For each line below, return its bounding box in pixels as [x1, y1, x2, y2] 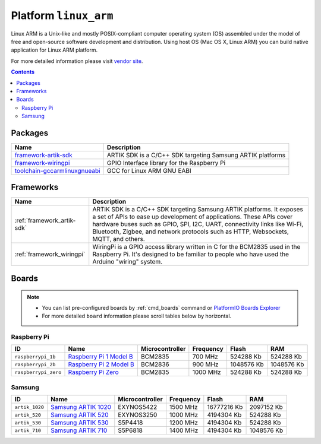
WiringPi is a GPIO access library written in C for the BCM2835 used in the [92, 243, 301, 251]
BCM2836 [140, 360, 169, 369]
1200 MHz [169, 418, 199, 427]
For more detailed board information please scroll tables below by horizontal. [42, 312, 232, 320]
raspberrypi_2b [14, 361, 56, 367]
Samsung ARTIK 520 [51, 411, 109, 419]
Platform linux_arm [11, 9, 114, 22]
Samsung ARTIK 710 [51, 426, 108, 435]
